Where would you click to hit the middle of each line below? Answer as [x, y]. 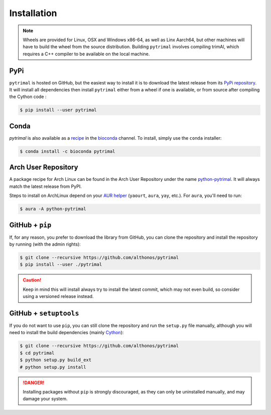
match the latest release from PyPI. [46, 186]
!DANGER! [34, 382]
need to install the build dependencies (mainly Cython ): [66, 333]
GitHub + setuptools [44, 313]
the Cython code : [28, 97]
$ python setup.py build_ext [56, 360]
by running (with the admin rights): [45, 244]
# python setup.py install [53, 367]
